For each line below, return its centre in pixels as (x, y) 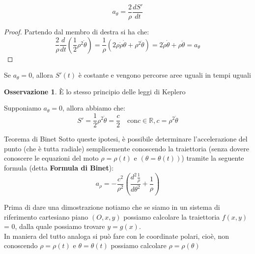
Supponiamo (23, 108)
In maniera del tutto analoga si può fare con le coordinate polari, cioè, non (116, 236)
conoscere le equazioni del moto (51, 158)
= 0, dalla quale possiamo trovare (55, 226)
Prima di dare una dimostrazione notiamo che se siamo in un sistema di (112, 207)
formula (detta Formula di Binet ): (59, 167)
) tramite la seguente (213, 158)
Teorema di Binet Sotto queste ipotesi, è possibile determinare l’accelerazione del (126, 139)
